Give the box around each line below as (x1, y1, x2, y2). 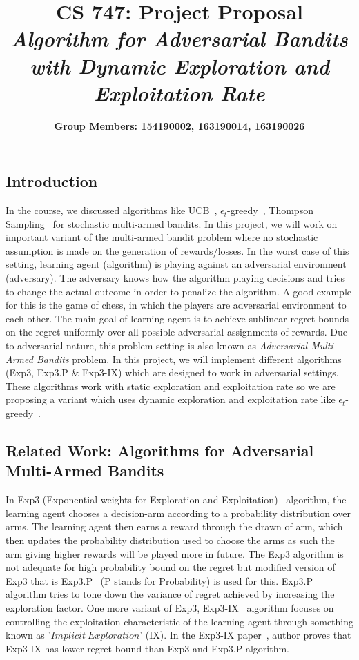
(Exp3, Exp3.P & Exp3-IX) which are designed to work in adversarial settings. (6, 365, 339, 380)
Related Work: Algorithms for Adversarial (6, 439, 314, 460)
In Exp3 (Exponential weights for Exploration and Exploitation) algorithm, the (6, 492, 347, 507)
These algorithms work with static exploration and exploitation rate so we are (6, 378, 336, 393)
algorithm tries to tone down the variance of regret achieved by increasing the (6, 587, 335, 601)
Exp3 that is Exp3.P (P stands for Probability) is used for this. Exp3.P (6, 573, 313, 588)
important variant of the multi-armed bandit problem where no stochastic (6, 230, 318, 244)
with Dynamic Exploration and (30, 51, 329, 80)
